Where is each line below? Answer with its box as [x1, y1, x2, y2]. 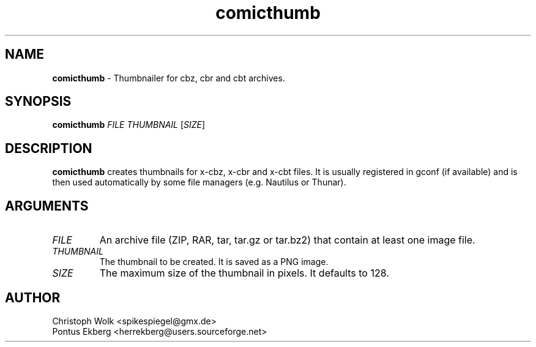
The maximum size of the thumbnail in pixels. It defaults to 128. [99, 267, 389, 280]
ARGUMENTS [5, 198, 89, 214]
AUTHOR [5, 289, 61, 305]
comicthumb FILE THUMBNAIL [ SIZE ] [52, 119, 206, 130]
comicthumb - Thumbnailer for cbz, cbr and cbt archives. [52, 72, 285, 83]
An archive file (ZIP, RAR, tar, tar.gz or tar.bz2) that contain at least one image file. [99, 234, 475, 247]
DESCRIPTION [5, 140, 92, 156]
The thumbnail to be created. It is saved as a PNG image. [99, 256, 329, 267]
